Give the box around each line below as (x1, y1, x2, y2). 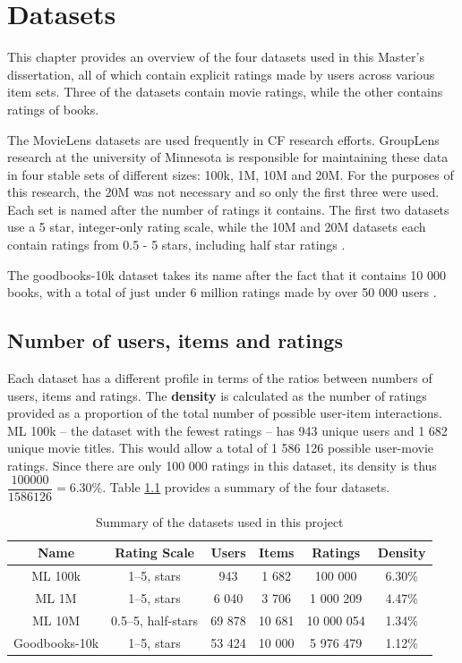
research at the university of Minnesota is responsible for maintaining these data (7, 148, 449, 166)
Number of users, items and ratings (7, 327, 343, 354)
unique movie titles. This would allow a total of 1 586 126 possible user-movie (7, 438, 433, 457)
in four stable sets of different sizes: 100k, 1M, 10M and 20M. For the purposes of (7, 165, 454, 183)
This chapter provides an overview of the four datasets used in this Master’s (7, 47, 424, 66)
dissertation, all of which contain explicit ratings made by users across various (7, 64, 435, 83)
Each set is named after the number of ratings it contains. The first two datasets (7, 200, 449, 218)
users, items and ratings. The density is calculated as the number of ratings (7, 386, 427, 404)
